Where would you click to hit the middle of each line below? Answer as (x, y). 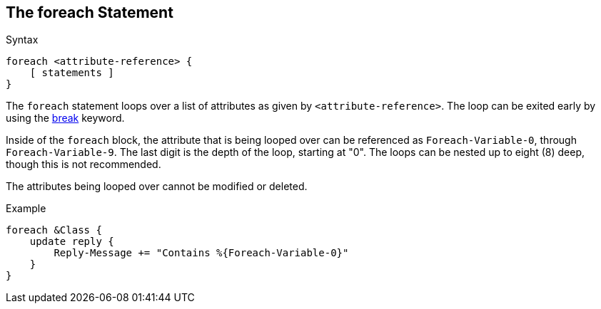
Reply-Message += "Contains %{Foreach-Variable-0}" (201, 253)
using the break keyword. (65, 118)
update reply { (72, 242)
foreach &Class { (54, 230)
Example (26, 209)
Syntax (22, 40)
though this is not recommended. (84, 164)
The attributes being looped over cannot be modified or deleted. (157, 187)
